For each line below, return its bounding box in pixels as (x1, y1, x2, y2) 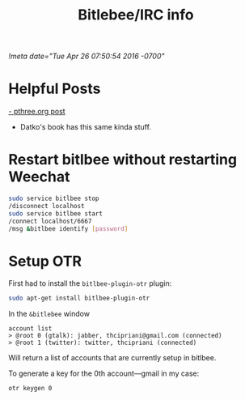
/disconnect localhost (8, 202, 85, 210)
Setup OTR (8, 252, 82, 270)
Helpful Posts (8, 79, 101, 98)
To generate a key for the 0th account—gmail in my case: (8, 368, 200, 378)
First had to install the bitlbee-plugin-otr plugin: (8, 279, 172, 288)
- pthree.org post (8, 107, 66, 117)
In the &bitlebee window (8, 309, 91, 319)
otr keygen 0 (8, 385, 53, 393)
